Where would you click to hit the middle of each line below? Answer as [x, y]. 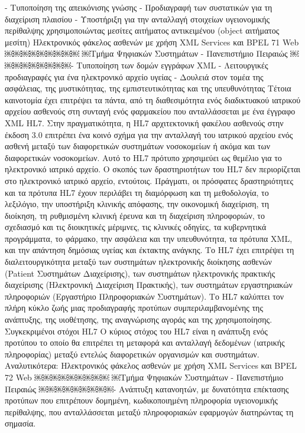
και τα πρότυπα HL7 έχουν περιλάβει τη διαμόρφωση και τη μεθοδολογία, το [137, 192]
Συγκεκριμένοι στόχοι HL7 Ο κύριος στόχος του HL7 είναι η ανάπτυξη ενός [136, 331]
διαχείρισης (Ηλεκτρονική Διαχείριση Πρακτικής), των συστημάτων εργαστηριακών [149, 285]
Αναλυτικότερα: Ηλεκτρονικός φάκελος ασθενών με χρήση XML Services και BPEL [151, 365]
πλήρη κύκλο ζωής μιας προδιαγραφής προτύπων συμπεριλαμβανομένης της [134, 308]
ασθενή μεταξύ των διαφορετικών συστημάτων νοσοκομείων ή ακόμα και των [138, 146]
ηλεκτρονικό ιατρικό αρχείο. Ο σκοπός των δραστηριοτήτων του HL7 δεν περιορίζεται [153, 169]
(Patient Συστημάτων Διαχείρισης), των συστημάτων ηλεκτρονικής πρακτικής [140, 273]
